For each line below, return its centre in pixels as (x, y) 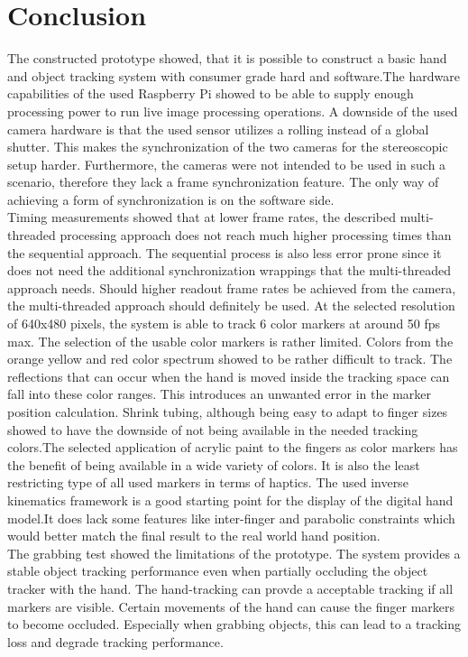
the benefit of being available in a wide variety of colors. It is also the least (214, 464)
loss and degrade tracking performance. (115, 641)
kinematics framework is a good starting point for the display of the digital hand (230, 500)
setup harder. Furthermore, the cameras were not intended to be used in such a (227, 164)
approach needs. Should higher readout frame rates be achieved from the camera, (232, 287)
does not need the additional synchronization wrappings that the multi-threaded (229, 270)
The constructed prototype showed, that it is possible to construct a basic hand (227, 58)
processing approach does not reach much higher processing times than (256, 235)
